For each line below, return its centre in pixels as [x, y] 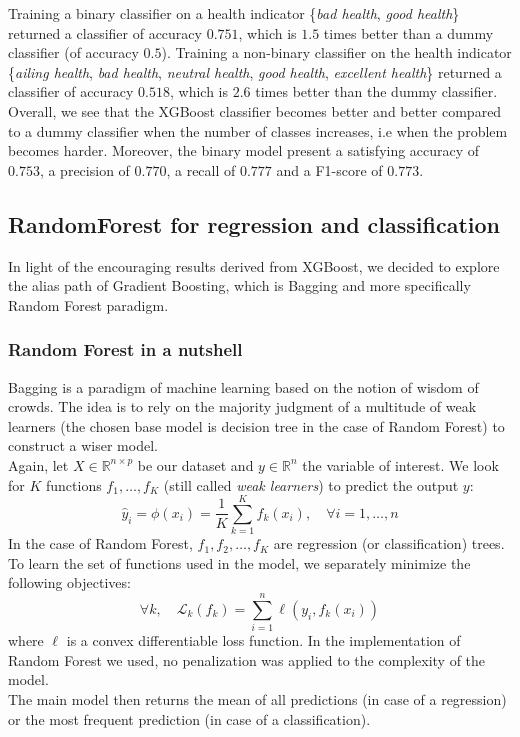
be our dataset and [195, 464]
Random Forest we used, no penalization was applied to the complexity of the [247, 659]
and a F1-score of [329, 169]
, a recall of [201, 169]
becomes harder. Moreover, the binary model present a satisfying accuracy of [244, 150]
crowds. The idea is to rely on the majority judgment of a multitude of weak [242, 406]
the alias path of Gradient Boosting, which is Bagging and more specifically [239, 285]
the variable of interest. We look [400, 464]
